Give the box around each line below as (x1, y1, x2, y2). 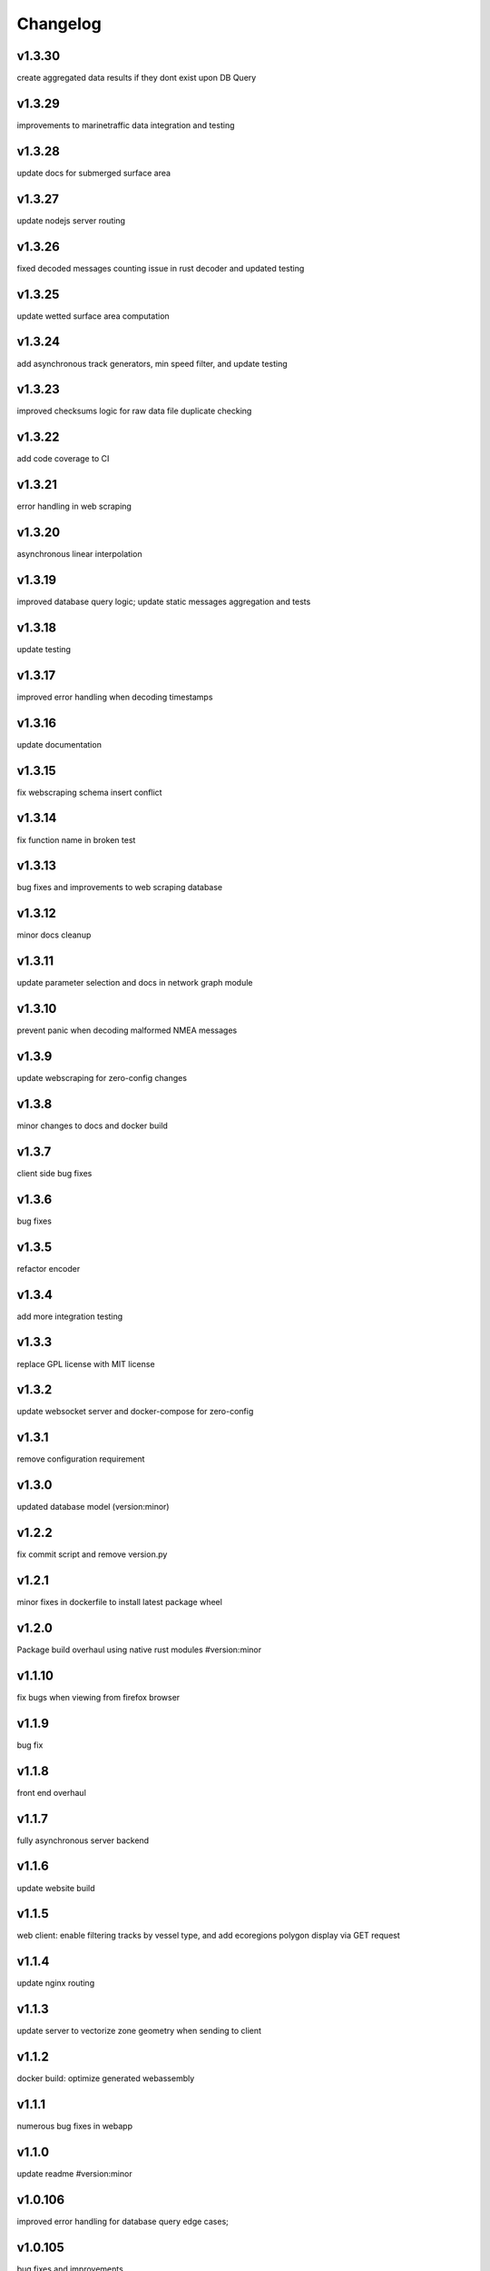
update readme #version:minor (16, 2167, 132, 2179)
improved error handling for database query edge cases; (16, 2216, 229, 2226)
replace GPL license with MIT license (16, 1358, 155, 1369)
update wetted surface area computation (16, 310, 170, 322)
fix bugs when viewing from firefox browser (16, 1691, 181, 1702)
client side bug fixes (16, 1167, 93, 1178)
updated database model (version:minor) (16, 1502, 170, 1512)
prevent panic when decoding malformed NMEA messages (16, 1025, 238, 1036)
